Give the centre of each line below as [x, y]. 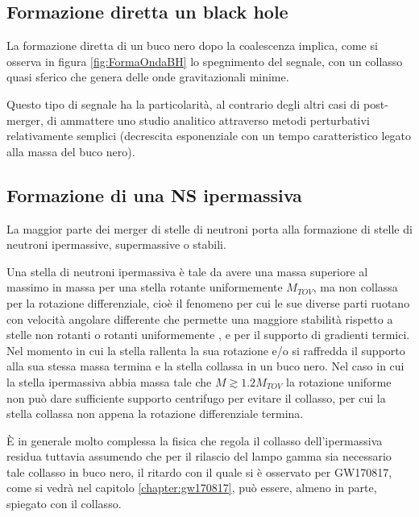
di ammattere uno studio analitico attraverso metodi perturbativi [208, 120]
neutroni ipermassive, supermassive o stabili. [116, 244]
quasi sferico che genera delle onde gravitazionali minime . [148, 77]
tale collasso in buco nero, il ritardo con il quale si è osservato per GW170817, [199, 472]
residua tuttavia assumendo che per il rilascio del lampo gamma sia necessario [199, 456]
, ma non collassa [355, 287]
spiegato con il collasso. [64, 504]
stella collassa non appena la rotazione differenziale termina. [155, 414]
